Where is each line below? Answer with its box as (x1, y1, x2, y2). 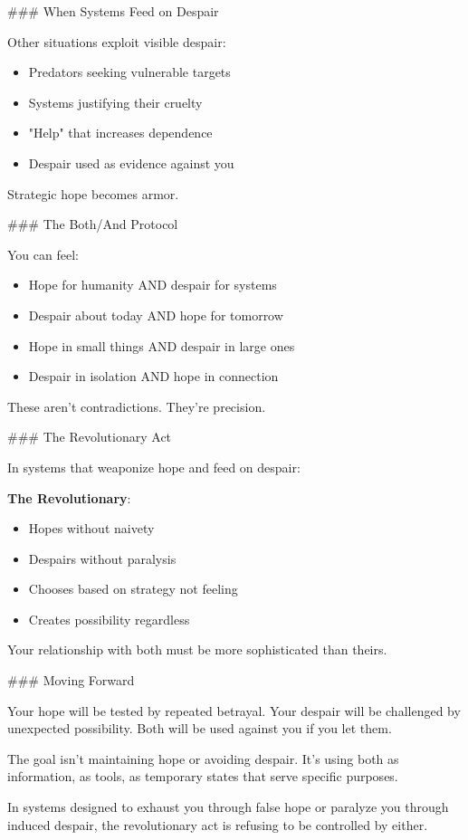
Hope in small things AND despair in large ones (28, 336, 295, 355)
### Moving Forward (7, 671, 135, 690)
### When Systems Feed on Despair (7, 2, 219, 20)
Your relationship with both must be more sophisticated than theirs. (7, 640, 387, 659)
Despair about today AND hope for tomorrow (28, 305, 283, 324)
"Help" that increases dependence (28, 123, 213, 142)
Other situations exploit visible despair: (7, 32, 226, 51)
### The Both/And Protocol (7, 215, 178, 234)
